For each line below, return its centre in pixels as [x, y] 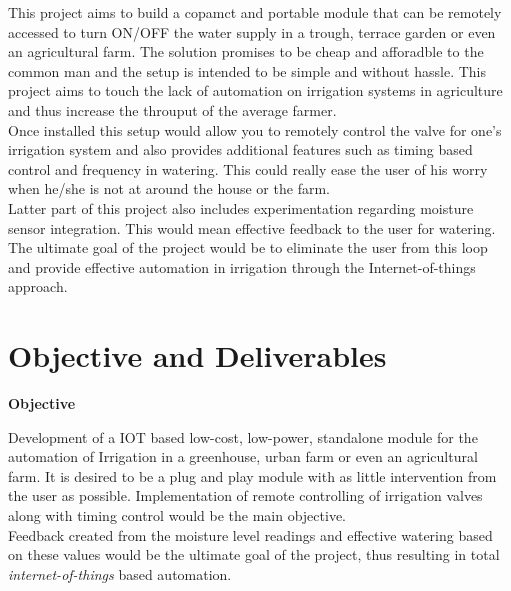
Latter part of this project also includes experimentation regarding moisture [241, 207]
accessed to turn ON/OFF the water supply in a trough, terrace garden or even [252, 31]
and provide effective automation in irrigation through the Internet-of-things [242, 266]
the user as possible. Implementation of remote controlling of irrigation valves [245, 495]
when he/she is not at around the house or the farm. [169, 188]
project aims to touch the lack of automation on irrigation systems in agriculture [255, 90]
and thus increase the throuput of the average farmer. [172, 109]
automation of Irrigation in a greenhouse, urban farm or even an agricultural [243, 456]
